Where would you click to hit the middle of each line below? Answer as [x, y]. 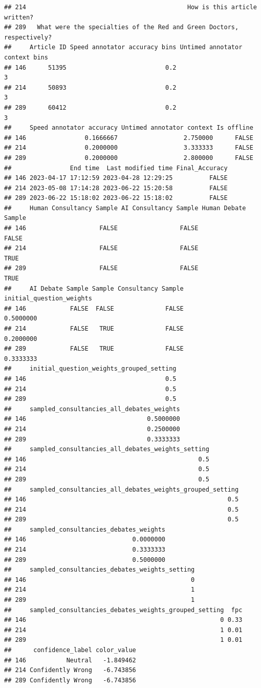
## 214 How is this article [130, 7]
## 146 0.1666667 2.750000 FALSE [129, 138]
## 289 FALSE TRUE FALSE [94, 349]
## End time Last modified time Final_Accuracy [116, 168]
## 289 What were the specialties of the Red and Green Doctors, [122, 27]
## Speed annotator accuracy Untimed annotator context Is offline [129, 128]
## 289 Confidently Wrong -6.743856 [70, 680]
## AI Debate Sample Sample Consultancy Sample [94, 288]
